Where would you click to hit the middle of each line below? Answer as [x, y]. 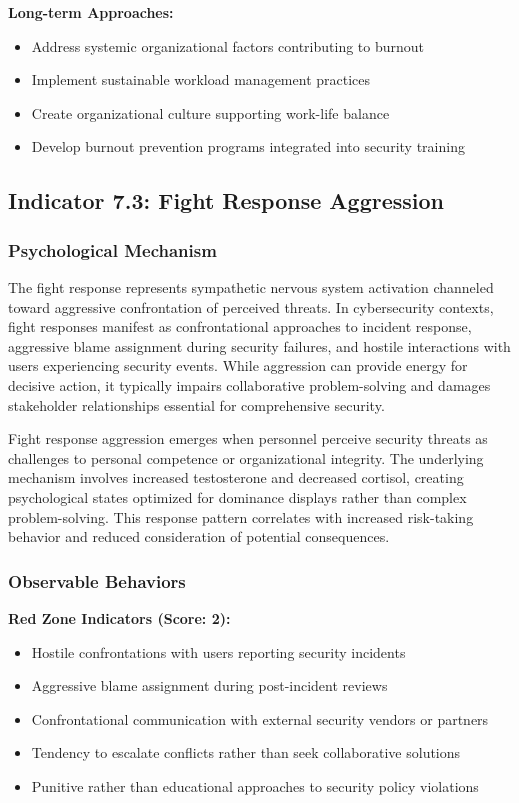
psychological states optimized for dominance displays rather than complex [237, 496]
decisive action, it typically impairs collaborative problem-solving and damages [249, 384]
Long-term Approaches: [91, 12]
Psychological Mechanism [112, 249]
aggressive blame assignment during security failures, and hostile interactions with [259, 345]
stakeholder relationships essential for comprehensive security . [196, 404]
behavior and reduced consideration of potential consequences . [199, 536]
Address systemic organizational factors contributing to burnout [228, 45]
